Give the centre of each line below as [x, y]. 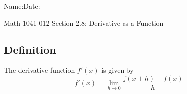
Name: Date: [22, 6]
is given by [118, 70]
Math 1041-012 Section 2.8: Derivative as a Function [84, 23]
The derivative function [40, 70]
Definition [30, 49]
